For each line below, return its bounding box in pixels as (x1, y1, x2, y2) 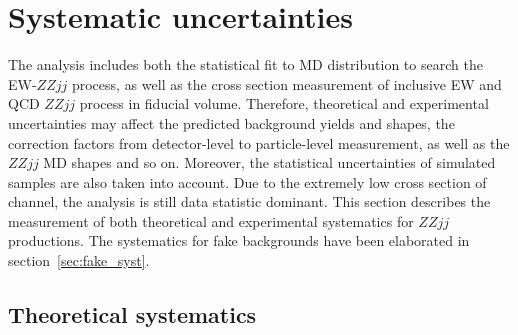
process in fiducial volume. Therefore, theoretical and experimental (79, 93, 489, 114)
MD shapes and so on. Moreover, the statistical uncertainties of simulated (43, 152, 496, 173)
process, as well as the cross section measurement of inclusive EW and (71, 73, 502, 94)
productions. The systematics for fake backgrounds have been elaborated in (8, 230, 470, 251)
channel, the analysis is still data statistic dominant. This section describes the (8, 191, 491, 212)
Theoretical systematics (8, 299, 257, 330)
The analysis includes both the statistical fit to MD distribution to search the (8, 54, 483, 75)
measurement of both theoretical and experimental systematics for (8, 210, 414, 231)
